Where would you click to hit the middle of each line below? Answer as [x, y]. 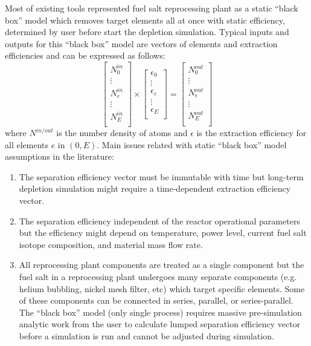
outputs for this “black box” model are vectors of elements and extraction [141, 43]
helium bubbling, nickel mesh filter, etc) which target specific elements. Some [162, 288]
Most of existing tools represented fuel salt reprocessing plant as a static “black [152, 8]
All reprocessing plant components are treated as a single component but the [162, 265]
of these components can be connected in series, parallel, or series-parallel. [156, 300]
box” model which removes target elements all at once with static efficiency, [145, 20]
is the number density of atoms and [122, 133]
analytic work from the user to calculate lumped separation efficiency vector [160, 324]
